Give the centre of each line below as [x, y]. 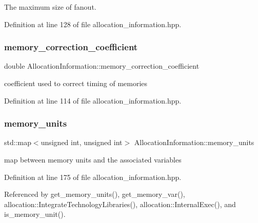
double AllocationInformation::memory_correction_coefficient [102, 66]
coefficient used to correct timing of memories [76, 83]
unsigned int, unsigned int [82, 142]
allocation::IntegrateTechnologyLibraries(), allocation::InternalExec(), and [120, 204]
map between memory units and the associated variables [93, 159]
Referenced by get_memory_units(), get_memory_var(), [95, 194]
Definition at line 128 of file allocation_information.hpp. [93, 24]
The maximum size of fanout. [50, 7]
